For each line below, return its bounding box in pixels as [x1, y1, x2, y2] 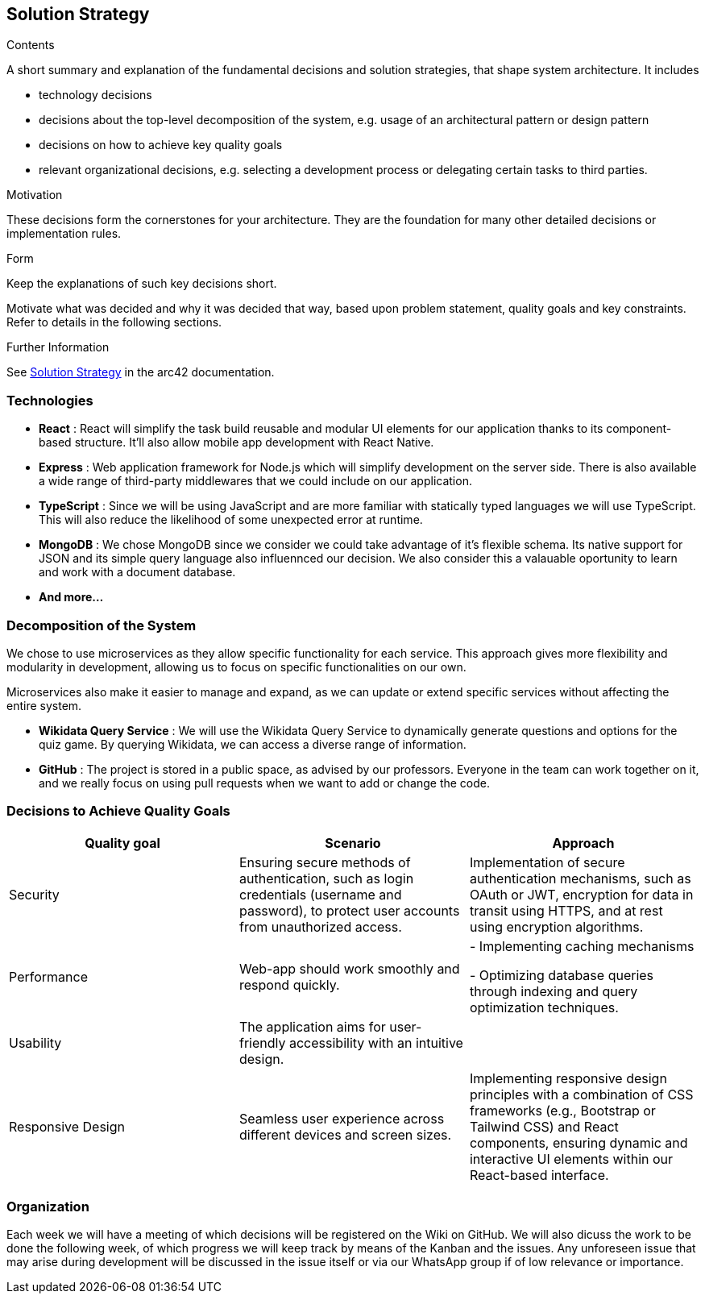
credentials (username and [238, 886, 402, 903]
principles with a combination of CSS [469, 1086, 694, 1103]
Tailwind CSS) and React [469, 1118, 619, 1135]
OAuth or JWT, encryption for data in [469, 886, 694, 903]
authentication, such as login [238, 870, 414, 887]
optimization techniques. [469, 999, 619, 1015]
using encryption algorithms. [469, 918, 644, 935]
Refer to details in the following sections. [6, 315, 222, 330]
